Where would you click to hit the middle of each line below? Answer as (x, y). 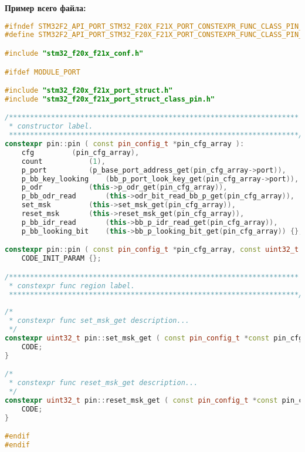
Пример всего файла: (45, 8)
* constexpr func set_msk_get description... (99, 321)
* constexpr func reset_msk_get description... (104, 383)
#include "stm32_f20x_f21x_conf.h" (74, 53)
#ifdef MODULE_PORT (43, 72)
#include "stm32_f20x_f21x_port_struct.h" (89, 91)
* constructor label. (51, 127)
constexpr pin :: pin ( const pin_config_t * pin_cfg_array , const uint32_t (152, 250)
